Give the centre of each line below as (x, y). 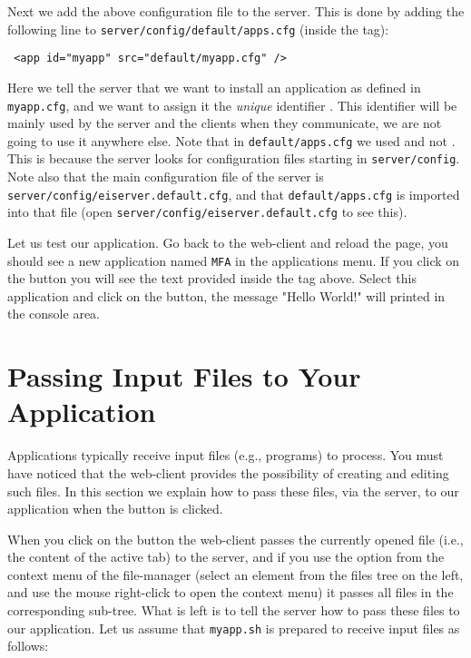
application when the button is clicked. (115, 509)
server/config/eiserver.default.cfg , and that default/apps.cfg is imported (234, 194)
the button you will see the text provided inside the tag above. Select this (212, 278)
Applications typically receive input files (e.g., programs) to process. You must (226, 455)
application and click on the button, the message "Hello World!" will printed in (226, 295)
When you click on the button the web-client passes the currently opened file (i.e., (235, 539)
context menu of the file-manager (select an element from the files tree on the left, (235, 574)
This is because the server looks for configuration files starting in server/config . (234, 158)
